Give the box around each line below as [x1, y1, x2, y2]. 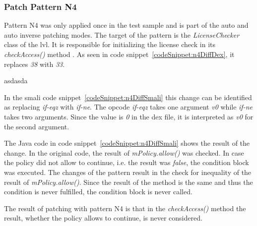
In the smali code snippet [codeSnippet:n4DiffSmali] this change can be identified [4, 92, 252, 102]
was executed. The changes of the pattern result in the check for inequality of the [4, 167, 252, 177]
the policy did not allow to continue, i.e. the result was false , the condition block [4, 157, 249, 168]
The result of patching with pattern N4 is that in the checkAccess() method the [4, 203, 246, 213]
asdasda [4, 75, 28, 86]
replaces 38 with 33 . [4, 58, 65, 69]
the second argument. [4, 121, 69, 131]
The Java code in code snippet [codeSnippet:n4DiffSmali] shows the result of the [4, 138, 250, 148]
